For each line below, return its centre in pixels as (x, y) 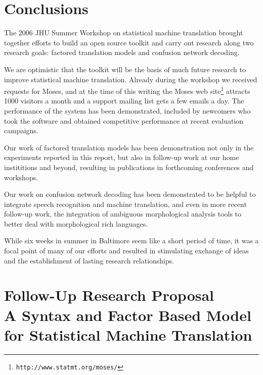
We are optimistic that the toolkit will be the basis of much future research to (125, 69)
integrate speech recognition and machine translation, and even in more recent (125, 204)
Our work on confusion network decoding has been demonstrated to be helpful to (130, 194)
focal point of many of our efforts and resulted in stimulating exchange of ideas (126, 251)
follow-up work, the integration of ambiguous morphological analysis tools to (123, 214)
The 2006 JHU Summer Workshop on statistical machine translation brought (124, 33)
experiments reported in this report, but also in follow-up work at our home (122, 157)
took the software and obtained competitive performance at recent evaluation (124, 120)
